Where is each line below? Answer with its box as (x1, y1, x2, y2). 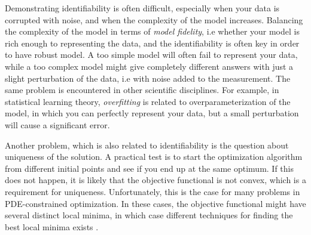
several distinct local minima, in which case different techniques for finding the (5, 209, 293, 221)
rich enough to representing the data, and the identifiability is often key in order (5, 36, 300, 49)
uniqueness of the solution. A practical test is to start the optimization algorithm (5, 150, 303, 163)
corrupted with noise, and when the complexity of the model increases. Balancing (5, 13, 303, 26)
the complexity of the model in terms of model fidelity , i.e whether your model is (5, 25, 300, 38)
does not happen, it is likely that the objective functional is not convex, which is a (5, 174, 306, 186)
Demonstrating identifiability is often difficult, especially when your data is (5, 2, 280, 14)
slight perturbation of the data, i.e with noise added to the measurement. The (5, 72, 291, 84)
